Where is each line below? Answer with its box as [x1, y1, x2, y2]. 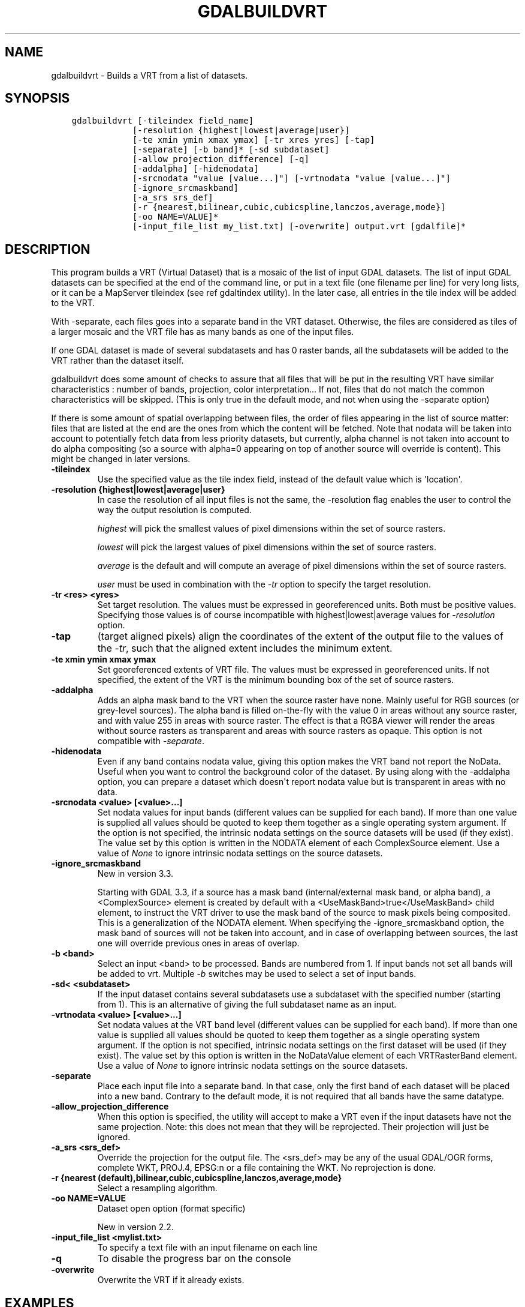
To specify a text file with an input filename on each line [97, 1242, 318, 1253]
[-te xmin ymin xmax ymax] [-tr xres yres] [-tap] [132, 135, 375, 145]
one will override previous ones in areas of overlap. [97, 938, 300, 949]
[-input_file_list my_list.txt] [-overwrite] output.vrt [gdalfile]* [132, 221, 466, 232]
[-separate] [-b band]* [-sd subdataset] [132, 145, 330, 155]
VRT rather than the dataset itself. [51, 355, 184, 366]
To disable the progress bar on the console [97, 1252, 291, 1265]
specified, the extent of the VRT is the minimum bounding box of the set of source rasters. [97, 675, 454, 685]
